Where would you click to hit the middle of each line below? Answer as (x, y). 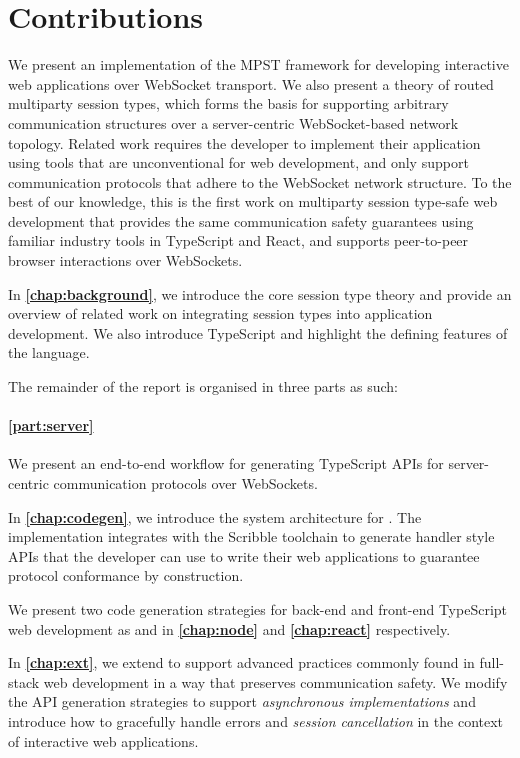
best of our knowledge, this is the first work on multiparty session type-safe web (253, 201)
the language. (49, 352)
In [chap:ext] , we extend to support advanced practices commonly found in (241, 662)
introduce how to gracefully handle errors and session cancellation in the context (256, 720)
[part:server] (51, 425)
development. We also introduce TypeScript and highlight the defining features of (258, 332)
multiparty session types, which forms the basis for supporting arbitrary (228, 103)
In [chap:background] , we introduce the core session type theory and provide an (260, 293)
